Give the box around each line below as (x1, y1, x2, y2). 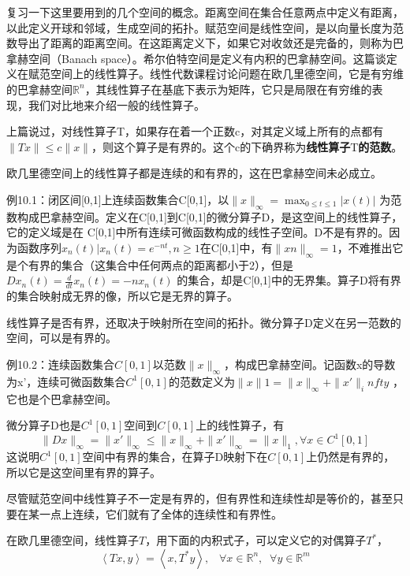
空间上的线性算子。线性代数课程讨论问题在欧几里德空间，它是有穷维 (50, 65, 404, 82)
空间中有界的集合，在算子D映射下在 (82, 448, 268, 464)
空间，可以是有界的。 (6, 329, 117, 346)
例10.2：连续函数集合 (6, 355, 114, 372)
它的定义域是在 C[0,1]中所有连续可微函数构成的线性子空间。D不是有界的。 (6, 224, 389, 240)
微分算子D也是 (6, 417, 81, 433)
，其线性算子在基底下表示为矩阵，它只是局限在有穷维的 (84, 80, 372, 97)
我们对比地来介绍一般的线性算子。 (28, 96, 205, 113)
